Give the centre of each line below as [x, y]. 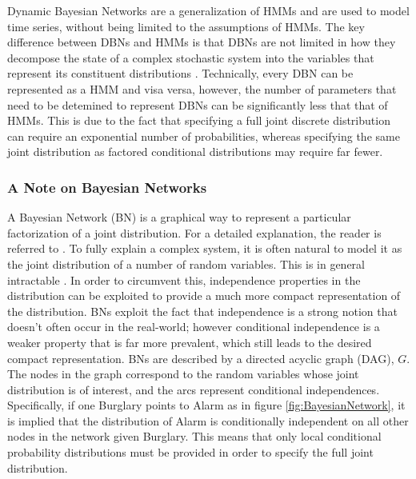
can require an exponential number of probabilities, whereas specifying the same [204, 136]
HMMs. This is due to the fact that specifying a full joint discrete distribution [199, 120]
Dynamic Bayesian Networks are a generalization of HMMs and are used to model [208, 10]
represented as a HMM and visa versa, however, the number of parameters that [202, 88]
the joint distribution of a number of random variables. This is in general [186, 263]
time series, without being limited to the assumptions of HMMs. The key [186, 26]
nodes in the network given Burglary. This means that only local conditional [194, 436]
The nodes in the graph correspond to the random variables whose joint [183, 374]
